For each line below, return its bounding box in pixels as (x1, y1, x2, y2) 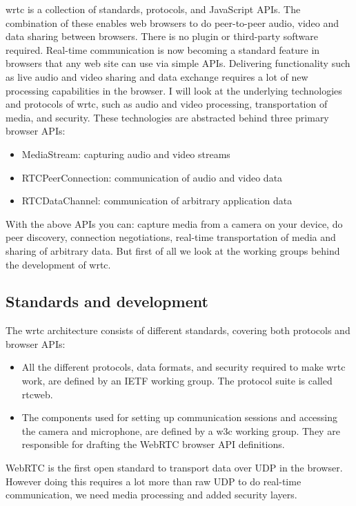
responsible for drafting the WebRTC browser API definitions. (21, 437, 285, 451)
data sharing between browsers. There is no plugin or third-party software (6, 29, 318, 43)
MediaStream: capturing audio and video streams (21, 146, 230, 161)
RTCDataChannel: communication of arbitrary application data (21, 193, 293, 208)
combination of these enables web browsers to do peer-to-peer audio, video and (6, 15, 339, 30)
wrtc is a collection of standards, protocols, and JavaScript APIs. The (6, 2, 301, 16)
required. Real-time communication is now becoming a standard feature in (6, 42, 320, 57)
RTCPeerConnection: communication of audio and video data (21, 170, 283, 184)
